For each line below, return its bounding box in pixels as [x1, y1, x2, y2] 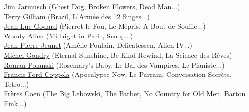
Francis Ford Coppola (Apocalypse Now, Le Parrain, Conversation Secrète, [4, 69, 232, 79]
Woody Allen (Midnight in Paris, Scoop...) [4, 30, 133, 40]
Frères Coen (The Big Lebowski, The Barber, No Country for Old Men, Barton [4, 88, 246, 99]
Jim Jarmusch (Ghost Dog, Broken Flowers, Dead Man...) [4, 1, 180, 11]
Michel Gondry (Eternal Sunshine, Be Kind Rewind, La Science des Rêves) [4, 49, 232, 60]
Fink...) [4, 98, 27, 108]
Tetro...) [4, 78, 29, 89]
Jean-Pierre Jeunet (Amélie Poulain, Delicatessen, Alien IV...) [4, 40, 192, 50]
